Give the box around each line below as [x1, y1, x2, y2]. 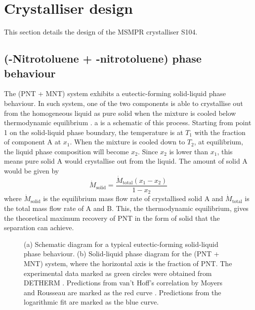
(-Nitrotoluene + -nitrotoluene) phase [4, 51, 202, 66]
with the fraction [194, 127, 246, 137]
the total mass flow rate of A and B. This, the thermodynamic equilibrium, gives [4, 203, 249, 213]
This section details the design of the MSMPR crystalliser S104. [4, 27, 198, 37]
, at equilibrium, [194, 137, 243, 147]
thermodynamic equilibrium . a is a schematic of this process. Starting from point [4, 117, 252, 128]
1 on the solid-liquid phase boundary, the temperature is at [4, 127, 183, 137]
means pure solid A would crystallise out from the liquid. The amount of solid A [4, 156, 248, 166]
